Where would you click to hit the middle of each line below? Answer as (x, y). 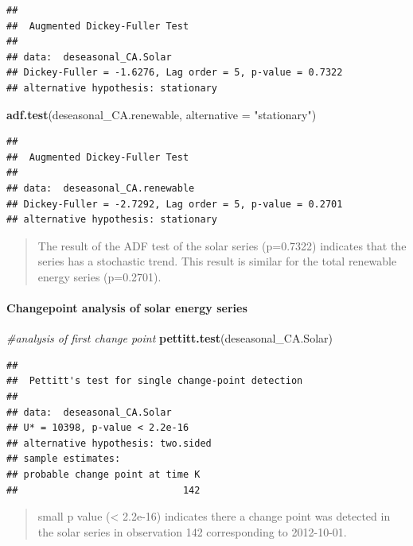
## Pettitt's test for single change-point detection (155, 381)
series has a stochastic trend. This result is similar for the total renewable (217, 261)
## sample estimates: (64, 459)
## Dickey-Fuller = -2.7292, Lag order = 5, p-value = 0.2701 (175, 204)
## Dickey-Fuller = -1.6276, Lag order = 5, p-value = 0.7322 (175, 73)
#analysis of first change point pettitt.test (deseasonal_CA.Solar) (169, 338)
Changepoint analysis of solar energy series (127, 308)
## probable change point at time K (103, 475)
